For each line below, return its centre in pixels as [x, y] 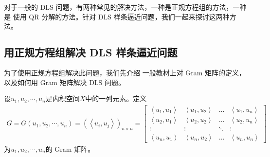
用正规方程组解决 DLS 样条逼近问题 [91, 52]
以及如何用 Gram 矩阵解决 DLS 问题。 [65, 82]
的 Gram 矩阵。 [70, 148]
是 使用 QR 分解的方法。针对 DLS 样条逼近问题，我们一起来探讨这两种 [117, 16]
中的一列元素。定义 [116, 98]
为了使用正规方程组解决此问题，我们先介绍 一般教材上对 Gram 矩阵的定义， [125, 72]
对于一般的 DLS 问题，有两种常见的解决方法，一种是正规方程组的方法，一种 [125, 7]
